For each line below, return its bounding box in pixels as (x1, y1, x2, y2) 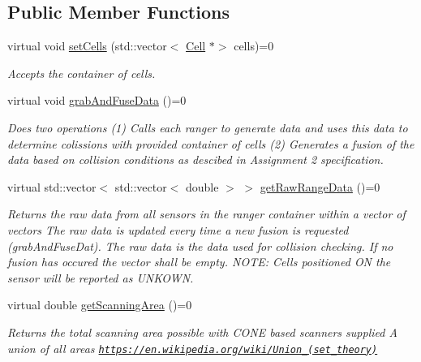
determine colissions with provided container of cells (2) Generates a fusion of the (7, 135, 415, 152)
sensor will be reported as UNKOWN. (7, 269, 194, 286)
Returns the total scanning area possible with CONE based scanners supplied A (7, 323, 397, 340)
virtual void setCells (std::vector (7, 37, 167, 54)
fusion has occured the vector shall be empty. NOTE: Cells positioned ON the (7, 253, 391, 270)
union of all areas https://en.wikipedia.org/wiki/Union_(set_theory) (7, 339, 378, 356)
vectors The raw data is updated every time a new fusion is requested (7, 221, 349, 238)
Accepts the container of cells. (7, 64, 156, 81)
